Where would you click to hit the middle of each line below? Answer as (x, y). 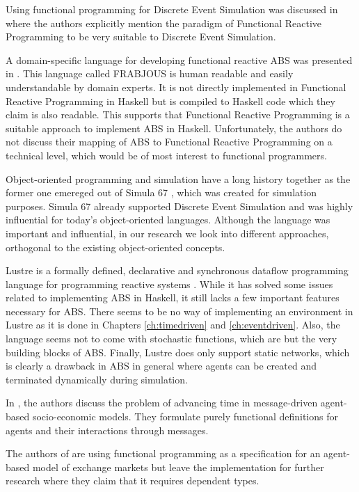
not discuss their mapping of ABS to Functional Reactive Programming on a (169, 142)
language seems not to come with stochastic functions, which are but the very (171, 339)
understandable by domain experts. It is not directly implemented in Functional (176, 87)
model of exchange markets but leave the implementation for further (178, 467)
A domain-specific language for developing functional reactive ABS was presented (179, 59)
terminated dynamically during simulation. (97, 379)
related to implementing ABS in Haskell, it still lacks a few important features (173, 297)
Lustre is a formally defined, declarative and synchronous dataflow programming (177, 270)
